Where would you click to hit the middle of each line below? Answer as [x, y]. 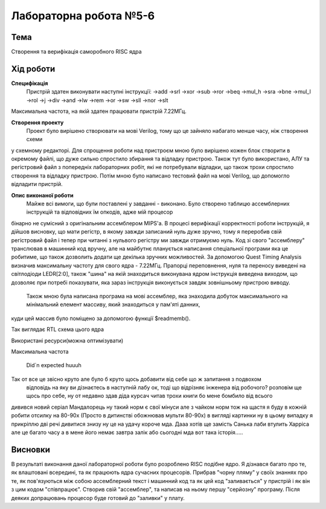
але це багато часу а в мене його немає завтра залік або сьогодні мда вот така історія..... [127, 432]
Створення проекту [37, 122]
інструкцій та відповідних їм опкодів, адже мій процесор [100, 212]
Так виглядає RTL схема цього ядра [58, 330]
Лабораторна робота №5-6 [83, 16]
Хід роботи [33, 69]
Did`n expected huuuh [54, 365]
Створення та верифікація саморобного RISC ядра [76, 52]
